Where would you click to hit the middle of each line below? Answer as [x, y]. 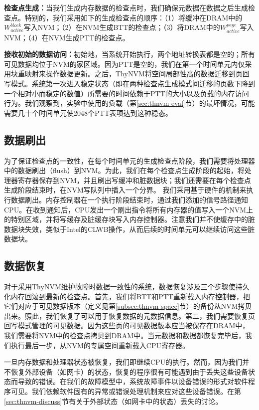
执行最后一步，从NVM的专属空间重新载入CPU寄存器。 [100, 345]
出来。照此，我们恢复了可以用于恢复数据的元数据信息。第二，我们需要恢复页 [129, 315]
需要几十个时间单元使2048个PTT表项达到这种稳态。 [88, 112]
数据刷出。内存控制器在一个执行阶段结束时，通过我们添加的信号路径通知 [129, 199]
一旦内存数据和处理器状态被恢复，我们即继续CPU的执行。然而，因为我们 [123, 362]
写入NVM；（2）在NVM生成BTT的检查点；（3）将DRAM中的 [122, 27]
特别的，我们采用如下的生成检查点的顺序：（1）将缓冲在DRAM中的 [133, 17]
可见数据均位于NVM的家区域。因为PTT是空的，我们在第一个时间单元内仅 [125, 64]
